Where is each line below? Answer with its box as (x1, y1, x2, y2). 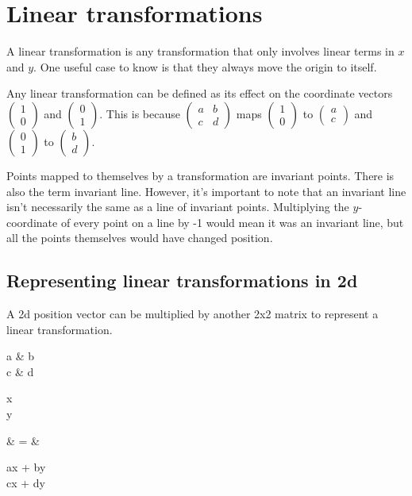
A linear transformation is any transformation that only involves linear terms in (6, 43, 395, 60)
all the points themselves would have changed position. (6, 229, 273, 246)
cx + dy (6, 474, 45, 490)
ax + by (6, 459, 46, 475)
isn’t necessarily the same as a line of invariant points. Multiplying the (6, 198, 349, 215)
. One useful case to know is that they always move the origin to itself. (33, 58, 377, 75)
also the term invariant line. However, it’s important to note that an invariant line (6, 183, 406, 199)
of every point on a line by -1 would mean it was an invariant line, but (60, 213, 404, 230)
